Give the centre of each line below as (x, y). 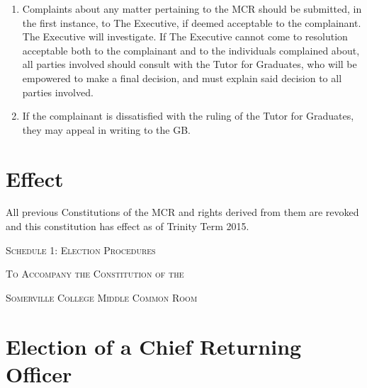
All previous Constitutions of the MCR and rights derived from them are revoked (182, 212)
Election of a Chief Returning (154, 346)
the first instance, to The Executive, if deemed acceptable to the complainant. (192, 22)
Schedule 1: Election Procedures (81, 250)
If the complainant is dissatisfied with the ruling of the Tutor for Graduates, (188, 116)
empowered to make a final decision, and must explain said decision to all (182, 78)
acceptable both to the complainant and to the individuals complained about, (191, 50)
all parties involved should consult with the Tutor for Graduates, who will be (190, 64)
